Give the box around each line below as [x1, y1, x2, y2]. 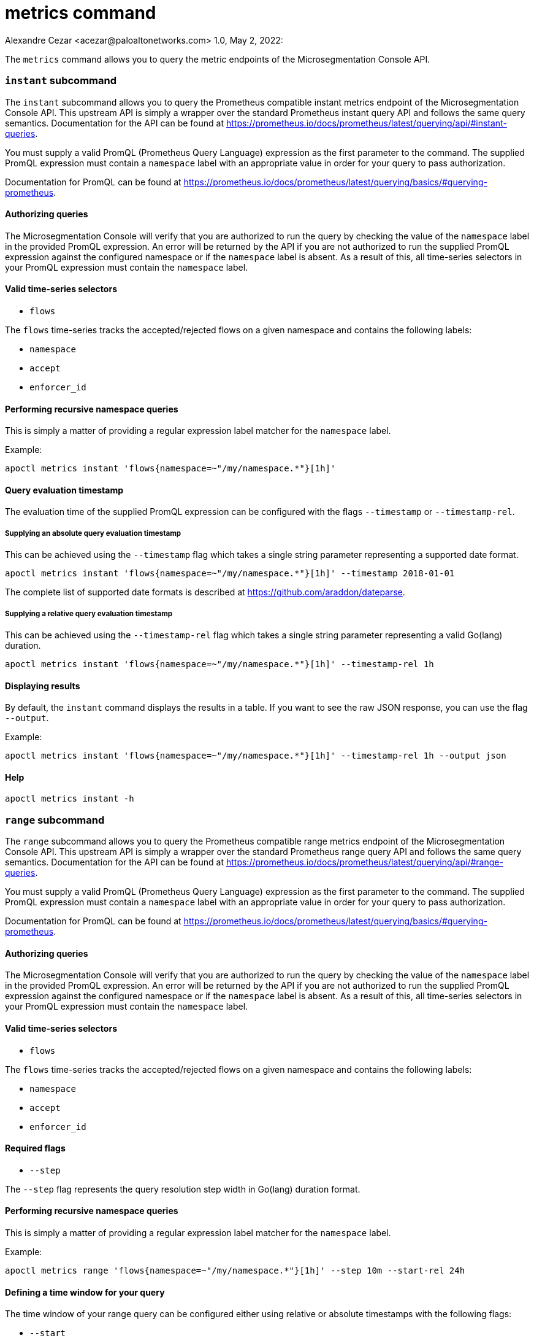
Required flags [5, 1143, 66, 1154]
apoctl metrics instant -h [5, 794, 134, 804]
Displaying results [5, 680, 80, 691]
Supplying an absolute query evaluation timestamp [5, 528, 181, 538]
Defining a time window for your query [5, 1286, 165, 1297]
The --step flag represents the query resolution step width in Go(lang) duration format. [5, 1183, 360, 1194]
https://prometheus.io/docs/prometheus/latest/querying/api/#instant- [226, 117, 507, 128]
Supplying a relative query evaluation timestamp [5, 609, 173, 618]
